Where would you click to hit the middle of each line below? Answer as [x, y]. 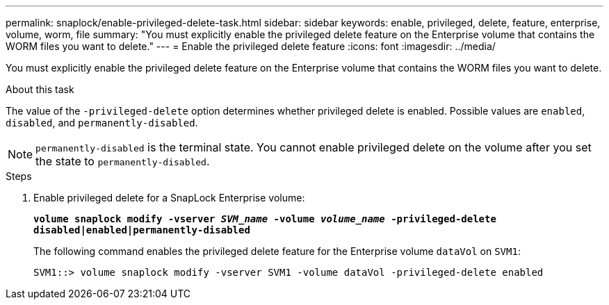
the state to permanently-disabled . [123, 161]
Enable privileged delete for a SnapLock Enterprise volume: [169, 198]
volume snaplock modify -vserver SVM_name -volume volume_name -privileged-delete [265, 219]
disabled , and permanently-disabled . [102, 123]
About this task [40, 89]
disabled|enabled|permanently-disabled [142, 230]
